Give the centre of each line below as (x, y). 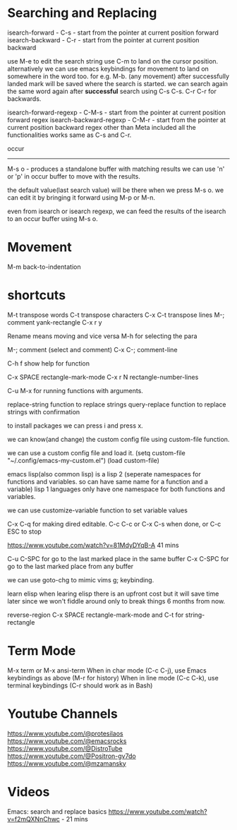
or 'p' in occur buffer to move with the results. (74, 176)
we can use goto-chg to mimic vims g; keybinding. (81, 579)
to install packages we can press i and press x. (75, 426)
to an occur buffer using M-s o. (53, 218)
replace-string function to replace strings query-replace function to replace (117, 404)
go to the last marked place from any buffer (71, 566)
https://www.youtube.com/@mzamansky (67, 763)
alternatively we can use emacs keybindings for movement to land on (108, 68)
